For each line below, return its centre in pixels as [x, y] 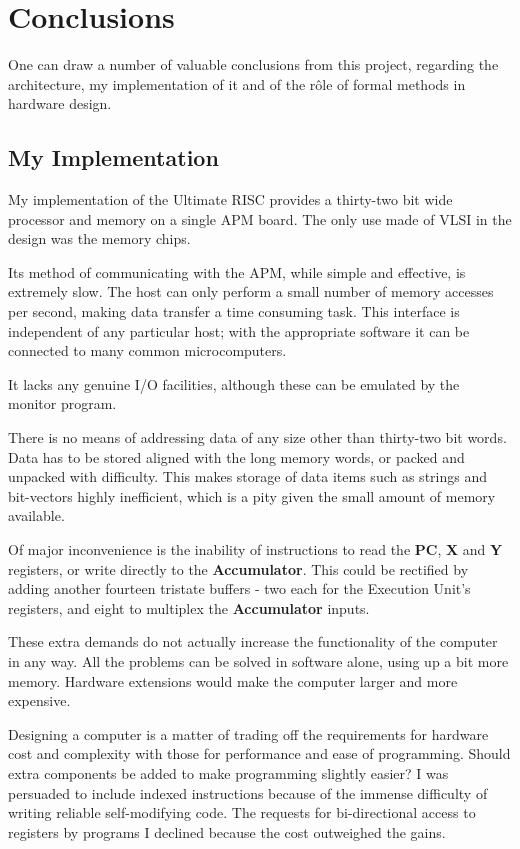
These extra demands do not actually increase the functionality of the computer [253, 641]
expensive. [39, 700]
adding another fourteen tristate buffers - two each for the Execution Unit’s [239, 588]
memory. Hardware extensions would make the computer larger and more [233, 680]
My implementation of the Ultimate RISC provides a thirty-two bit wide [230, 199]
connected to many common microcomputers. [147, 350]
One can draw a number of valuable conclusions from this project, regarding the [253, 64]
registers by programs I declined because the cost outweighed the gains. [227, 831]
